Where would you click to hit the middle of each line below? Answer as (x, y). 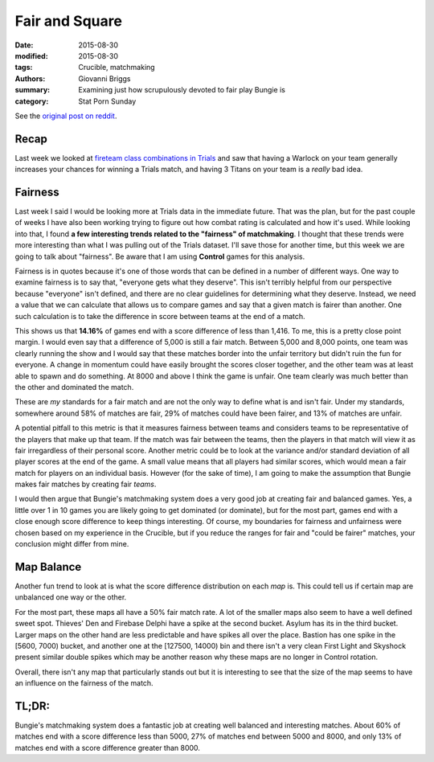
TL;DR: (33, 706)
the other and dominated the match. (74, 387)
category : (32, 101)
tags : (24, 68)
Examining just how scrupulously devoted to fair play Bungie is (182, 90)
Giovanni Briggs (105, 78)
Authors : (30, 78)
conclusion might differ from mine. (72, 544)
